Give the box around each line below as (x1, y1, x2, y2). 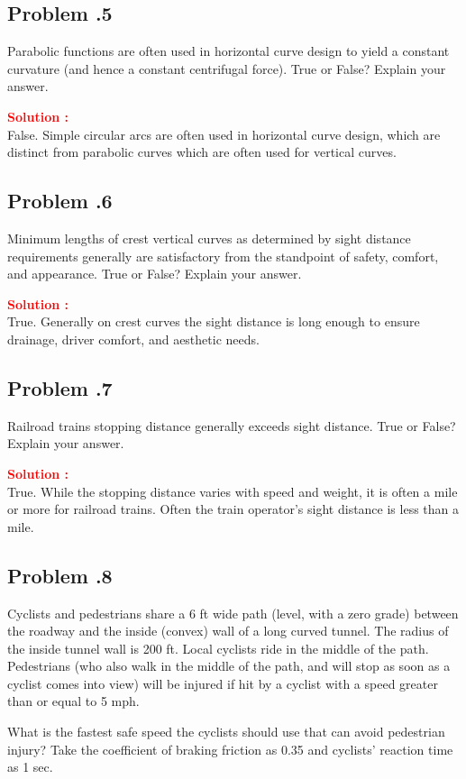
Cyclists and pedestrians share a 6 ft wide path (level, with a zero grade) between (7, 603, 459, 622)
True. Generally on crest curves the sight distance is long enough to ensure (7, 312, 420, 331)
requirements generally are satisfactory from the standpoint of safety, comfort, (7, 246, 439, 265)
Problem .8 (7, 561, 113, 589)
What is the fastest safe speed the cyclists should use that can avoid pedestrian (7, 722, 445, 741)
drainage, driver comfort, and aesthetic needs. (7, 329, 260, 348)
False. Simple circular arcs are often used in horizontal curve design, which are (7, 124, 441, 143)
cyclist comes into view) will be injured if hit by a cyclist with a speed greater (7, 674, 438, 692)
